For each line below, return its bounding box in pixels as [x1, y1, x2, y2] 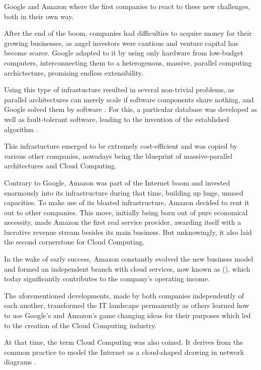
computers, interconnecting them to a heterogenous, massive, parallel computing [4, 57, 252, 68]
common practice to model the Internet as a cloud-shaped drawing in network [4, 346, 244, 357]
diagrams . [4, 356, 36, 367]
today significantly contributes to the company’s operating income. [4, 273, 210, 284]
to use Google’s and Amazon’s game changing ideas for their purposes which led [4, 310, 251, 321]
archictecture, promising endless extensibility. [4, 67, 143, 78]
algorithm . [4, 124, 38, 134]
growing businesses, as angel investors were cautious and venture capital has [4, 37, 238, 48]
